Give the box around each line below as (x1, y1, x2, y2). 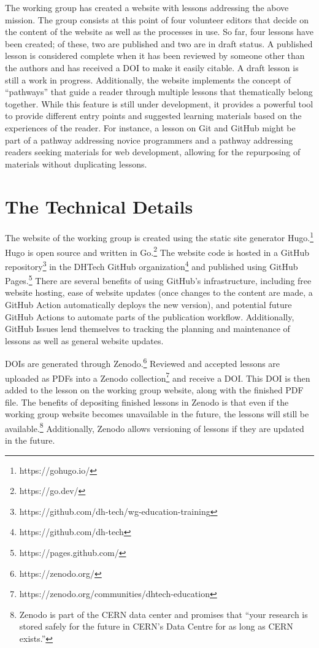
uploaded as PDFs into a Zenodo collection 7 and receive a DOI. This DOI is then (5, 369, 310, 384)
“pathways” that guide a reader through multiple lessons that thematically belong (5, 85, 313, 98)
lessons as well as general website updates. (5, 334, 164, 347)
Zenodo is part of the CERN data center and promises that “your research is (19, 607, 308, 620)
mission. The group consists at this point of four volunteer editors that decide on (5, 13, 309, 26)
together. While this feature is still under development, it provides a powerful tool (5, 97, 313, 110)
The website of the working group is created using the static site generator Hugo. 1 (5, 229, 313, 244)
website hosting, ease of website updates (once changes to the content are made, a (5, 286, 313, 299)
